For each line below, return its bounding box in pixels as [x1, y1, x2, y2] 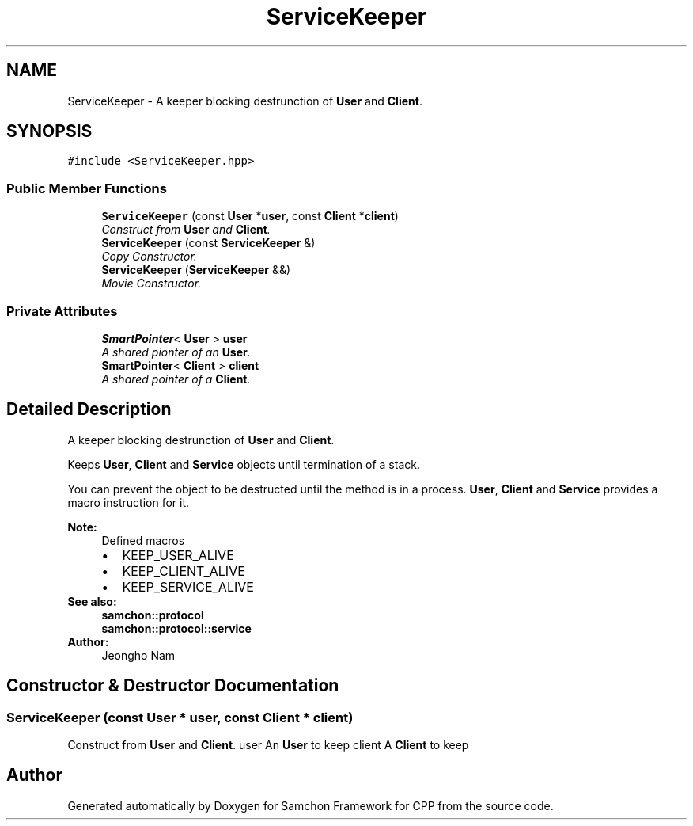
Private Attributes [6, 303, 118, 319]
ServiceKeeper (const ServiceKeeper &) [101, 236, 316, 250]
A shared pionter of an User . [101, 344, 251, 359]
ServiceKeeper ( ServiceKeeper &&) [101, 263, 291, 277]
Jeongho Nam [101, 648, 176, 662]
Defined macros [101, 533, 185, 547]
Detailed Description [6, 399, 172, 420]
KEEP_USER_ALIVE [122, 546, 234, 563]
